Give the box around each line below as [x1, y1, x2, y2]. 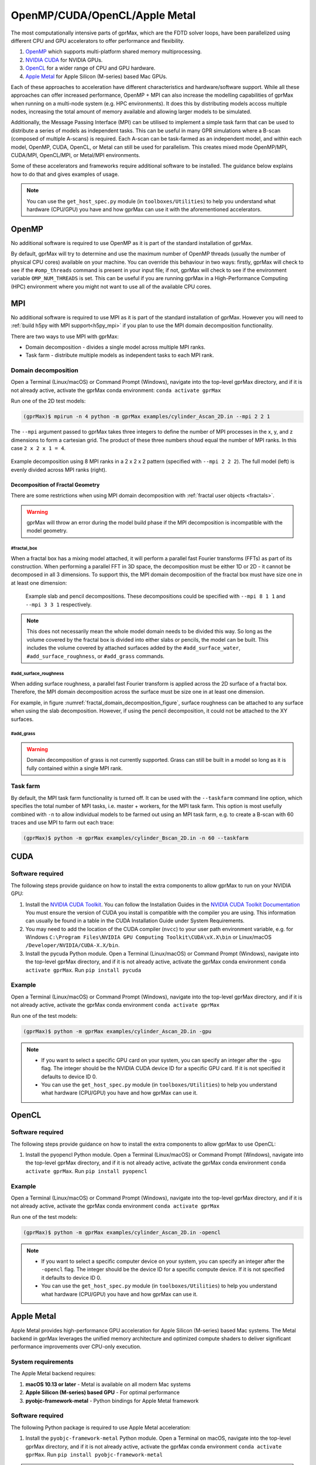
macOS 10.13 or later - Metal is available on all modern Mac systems [25, 1381, 191, 1388]
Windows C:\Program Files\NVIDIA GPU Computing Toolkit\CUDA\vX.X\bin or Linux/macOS [25, 933, 272, 941]
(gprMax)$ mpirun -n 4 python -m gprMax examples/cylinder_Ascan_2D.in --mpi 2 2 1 [23, 413, 270, 420]
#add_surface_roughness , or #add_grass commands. [26, 652, 165, 659]
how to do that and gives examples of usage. [11, 171, 119, 178]
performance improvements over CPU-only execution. [11, 1343, 142, 1350]
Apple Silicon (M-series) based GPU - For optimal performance [25, 1389, 180, 1396]
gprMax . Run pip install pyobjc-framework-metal [25, 1451, 163, 1458]
